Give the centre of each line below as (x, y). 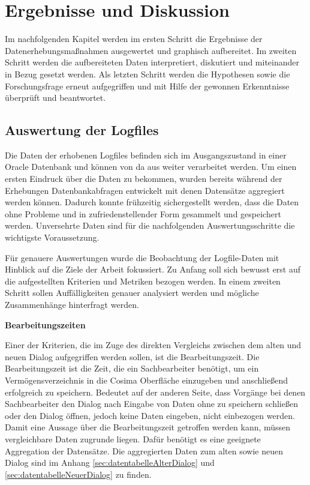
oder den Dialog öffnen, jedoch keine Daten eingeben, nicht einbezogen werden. (150, 415)
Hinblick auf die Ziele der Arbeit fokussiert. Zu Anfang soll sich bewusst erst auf (153, 269)
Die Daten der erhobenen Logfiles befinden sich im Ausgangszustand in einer (146, 155)
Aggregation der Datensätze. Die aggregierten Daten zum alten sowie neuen (144, 450)
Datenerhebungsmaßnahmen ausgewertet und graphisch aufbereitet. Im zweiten (151, 50)
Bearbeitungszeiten (45, 324)
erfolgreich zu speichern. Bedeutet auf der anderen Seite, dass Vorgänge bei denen (155, 392)
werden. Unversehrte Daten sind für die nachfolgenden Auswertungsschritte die (150, 225)
